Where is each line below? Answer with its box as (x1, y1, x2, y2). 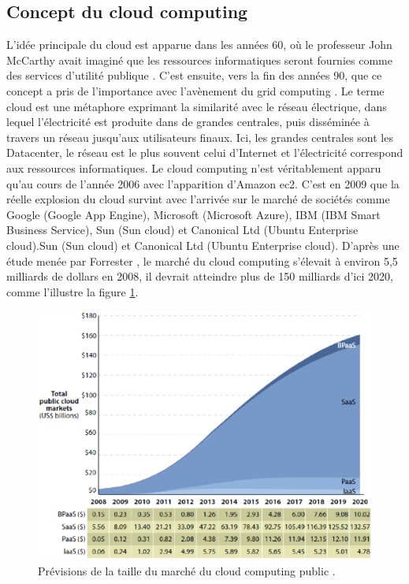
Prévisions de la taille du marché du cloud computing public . (38, 562, 336, 578)
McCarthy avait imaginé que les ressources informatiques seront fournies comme (6, 51, 392, 68)
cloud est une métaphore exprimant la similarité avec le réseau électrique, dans (6, 98, 387, 114)
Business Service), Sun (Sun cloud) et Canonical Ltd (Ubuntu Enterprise (6, 221, 359, 238)
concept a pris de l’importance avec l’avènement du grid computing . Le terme (6, 82, 385, 99)
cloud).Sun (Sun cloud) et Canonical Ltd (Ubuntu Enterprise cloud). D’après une (6, 236, 400, 253)
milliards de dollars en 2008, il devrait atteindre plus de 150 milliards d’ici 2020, (6, 268, 393, 285)
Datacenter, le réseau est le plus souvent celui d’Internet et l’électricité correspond (6, 144, 403, 161)
